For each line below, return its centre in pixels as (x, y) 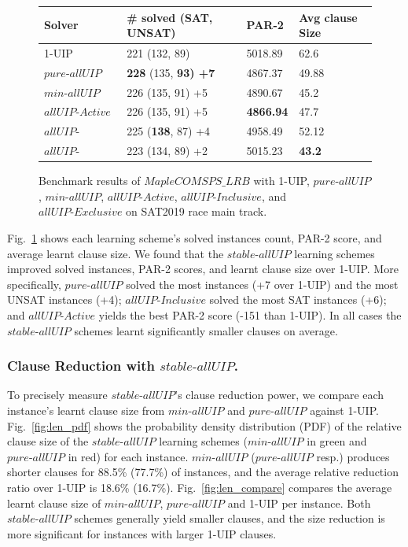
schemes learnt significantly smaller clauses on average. (206, 330)
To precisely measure (57, 395)
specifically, (34, 284)
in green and (337, 441)
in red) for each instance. (128, 456)
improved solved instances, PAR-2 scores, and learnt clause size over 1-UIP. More (203, 269)
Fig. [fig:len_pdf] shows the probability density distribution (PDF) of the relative (204, 425)
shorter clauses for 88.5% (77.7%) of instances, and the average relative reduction (203, 472)
